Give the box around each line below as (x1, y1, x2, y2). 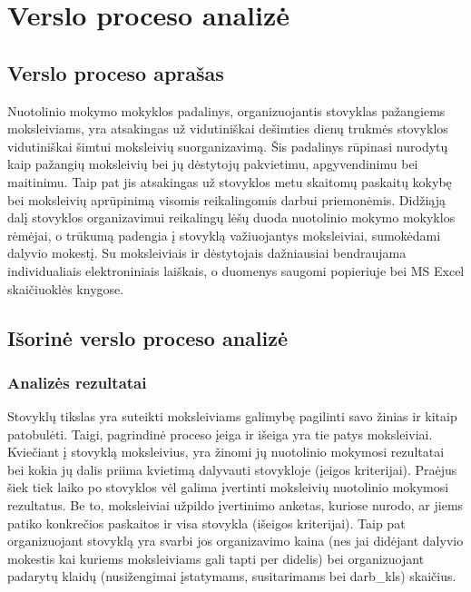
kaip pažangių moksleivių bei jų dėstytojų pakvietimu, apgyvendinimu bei (7, 154, 418, 173)
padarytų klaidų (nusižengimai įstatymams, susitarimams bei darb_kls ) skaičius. (7, 567, 456, 586)
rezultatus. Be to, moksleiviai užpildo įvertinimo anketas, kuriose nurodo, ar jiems (7, 496, 464, 515)
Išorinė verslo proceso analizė (7, 323, 289, 351)
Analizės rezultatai (7, 370, 147, 393)
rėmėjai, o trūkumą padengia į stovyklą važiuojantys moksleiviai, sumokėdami (7, 225, 441, 244)
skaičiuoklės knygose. (7, 279, 124, 298)
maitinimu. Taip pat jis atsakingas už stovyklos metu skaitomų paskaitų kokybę (7, 172, 452, 191)
